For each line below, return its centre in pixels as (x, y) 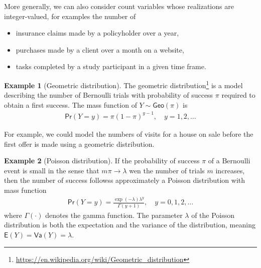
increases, (230, 170)
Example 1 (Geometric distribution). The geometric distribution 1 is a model (123, 84)
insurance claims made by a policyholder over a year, (97, 33)
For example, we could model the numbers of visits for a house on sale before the (129, 133)
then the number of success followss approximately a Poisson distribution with (125, 180)
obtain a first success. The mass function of (71, 104)
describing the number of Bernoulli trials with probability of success (109, 95)
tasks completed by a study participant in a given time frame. (111, 66)
